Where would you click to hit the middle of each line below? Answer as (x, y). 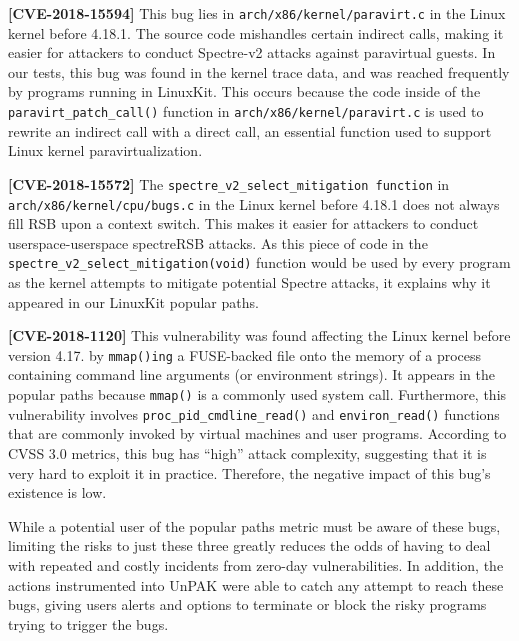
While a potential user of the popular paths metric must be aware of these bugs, (254, 525)
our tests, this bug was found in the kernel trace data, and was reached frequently (259, 71)
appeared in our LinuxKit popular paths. (133, 301)
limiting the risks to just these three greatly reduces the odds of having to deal (249, 545)
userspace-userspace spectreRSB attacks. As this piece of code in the (218, 242)
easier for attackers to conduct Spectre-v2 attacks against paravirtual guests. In (252, 52)
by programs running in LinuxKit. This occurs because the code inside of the (244, 91)
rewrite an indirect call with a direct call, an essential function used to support (250, 130)
